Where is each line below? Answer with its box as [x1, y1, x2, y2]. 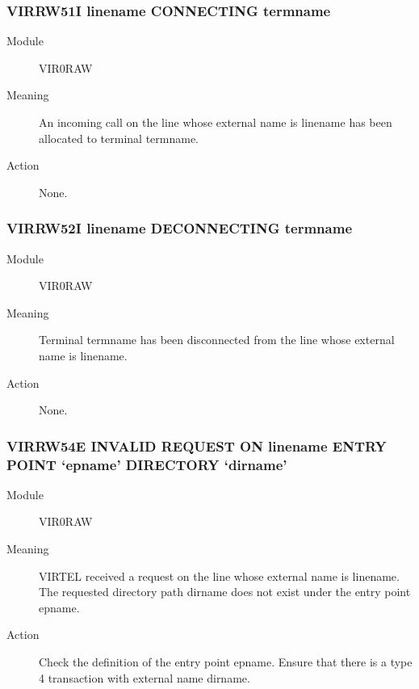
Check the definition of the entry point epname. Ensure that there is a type [39, 653, 413, 670]
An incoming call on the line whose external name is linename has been [39, 114, 392, 130]
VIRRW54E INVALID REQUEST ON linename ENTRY [6, 435, 387, 456]
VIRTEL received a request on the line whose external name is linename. [39, 567, 400, 584]
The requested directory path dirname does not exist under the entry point [39, 583, 411, 600]
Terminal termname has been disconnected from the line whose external [39, 331, 395, 348]
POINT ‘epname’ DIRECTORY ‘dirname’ [6, 454, 287, 474]
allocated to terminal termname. [39, 129, 199, 146]
